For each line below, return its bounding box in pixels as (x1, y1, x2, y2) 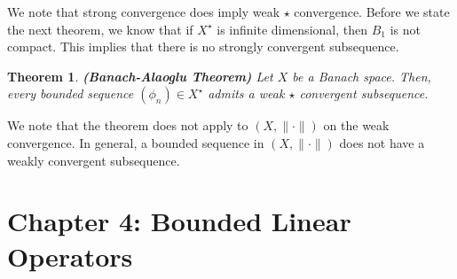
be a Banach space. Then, (292, 66, 431, 85)
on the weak (323, 116, 390, 135)
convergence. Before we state (294, 3, 450, 20)
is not (390, 19, 421, 38)
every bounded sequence (7, 84, 134, 103)
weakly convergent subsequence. (7, 151, 180, 169)
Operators (7, 237, 133, 274)
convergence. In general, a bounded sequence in (7, 133, 264, 151)
